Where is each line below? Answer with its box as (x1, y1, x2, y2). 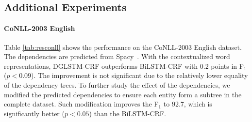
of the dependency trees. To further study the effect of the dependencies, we (4, 79, 230, 90)
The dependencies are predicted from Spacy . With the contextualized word (4, 51, 230, 61)
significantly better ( (4, 108, 65, 118)
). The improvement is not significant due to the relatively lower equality (31, 70, 248, 80)
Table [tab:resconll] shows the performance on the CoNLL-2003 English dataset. (4, 42, 242, 52)
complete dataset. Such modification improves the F (4, 99, 159, 109)
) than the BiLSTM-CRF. (89, 108, 166, 118)
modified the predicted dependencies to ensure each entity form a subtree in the (4, 89, 242, 99)
